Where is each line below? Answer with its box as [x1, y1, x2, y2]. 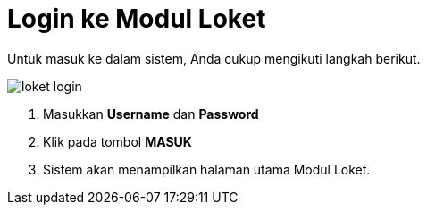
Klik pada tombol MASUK [43, 133, 192, 149]
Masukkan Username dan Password [43, 106, 259, 122]
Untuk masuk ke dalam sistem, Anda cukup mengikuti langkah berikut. [7, 50, 421, 66]
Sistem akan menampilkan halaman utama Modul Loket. [43, 161, 371, 177]
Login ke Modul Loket [7, 4, 266, 34]
